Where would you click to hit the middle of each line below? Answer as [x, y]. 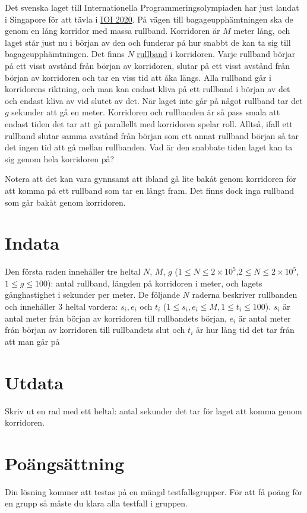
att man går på [32, 341]
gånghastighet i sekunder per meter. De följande [92, 295]
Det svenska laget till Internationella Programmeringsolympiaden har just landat [152, 7]
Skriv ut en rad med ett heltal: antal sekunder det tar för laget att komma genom [153, 410]
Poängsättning [65, 463]
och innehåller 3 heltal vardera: [61, 306]
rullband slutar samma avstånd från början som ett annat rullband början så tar [152, 135]
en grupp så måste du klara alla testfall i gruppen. [96, 503]
